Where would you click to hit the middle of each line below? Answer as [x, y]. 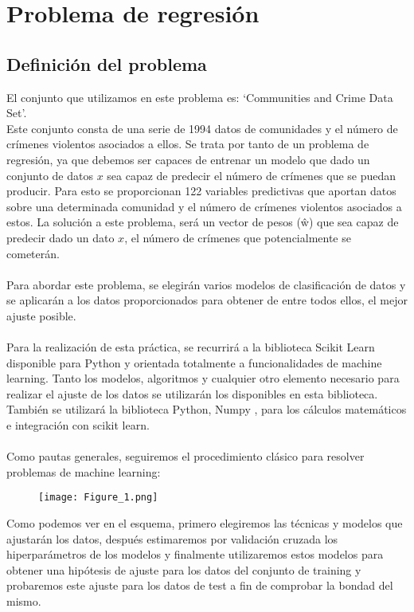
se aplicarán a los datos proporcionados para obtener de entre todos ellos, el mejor [207, 300]
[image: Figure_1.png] [98, 498]
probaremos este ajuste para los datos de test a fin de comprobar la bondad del [200, 585]
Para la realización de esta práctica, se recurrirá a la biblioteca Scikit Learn [191, 347]
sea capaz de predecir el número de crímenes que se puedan [252, 175]
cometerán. [33, 253]
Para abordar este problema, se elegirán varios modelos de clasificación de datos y [206, 284]
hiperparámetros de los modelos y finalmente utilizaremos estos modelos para [195, 554]
